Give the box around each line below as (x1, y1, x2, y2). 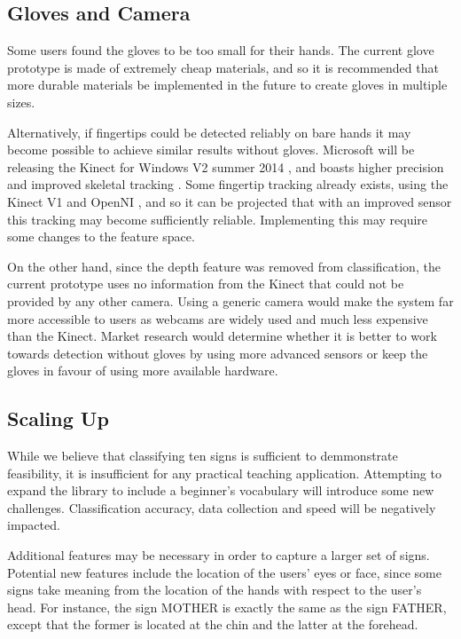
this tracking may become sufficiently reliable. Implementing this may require (7, 209, 428, 228)
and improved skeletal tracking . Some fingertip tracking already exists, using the (7, 175, 449, 193)
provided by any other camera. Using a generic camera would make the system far (7, 291, 454, 310)
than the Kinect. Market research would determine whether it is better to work (7, 327, 437, 345)
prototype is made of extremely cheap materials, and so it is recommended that (7, 58, 439, 76)
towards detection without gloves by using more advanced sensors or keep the (7, 343, 428, 362)
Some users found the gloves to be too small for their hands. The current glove (7, 41, 434, 59)
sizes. (7, 92, 35, 111)
